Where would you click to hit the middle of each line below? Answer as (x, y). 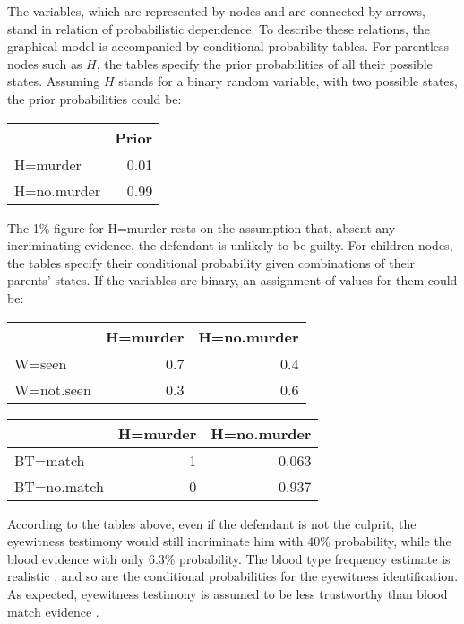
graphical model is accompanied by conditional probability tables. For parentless (228, 46)
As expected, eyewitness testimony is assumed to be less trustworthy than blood (228, 593)
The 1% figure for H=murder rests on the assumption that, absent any (202, 227)
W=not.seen (53, 389)
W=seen (41, 363)
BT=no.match (59, 486)
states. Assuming (54, 81)
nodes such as (45, 63)
